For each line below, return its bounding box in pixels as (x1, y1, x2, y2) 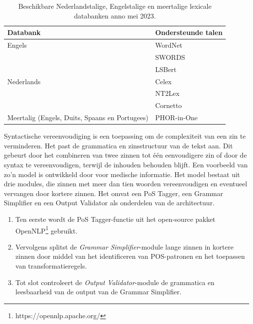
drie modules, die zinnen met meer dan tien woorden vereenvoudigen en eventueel (4, 179, 247, 189)
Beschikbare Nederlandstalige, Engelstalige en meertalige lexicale (18, 1, 212, 11)
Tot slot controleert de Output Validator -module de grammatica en (15, 277, 215, 287)
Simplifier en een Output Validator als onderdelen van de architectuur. (4, 198, 215, 208)
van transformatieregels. (15, 260, 87, 270)
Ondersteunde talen (155, 27, 223, 37)
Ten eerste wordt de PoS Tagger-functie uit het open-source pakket (15, 214, 216, 224)
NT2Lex (155, 88, 180, 98)
